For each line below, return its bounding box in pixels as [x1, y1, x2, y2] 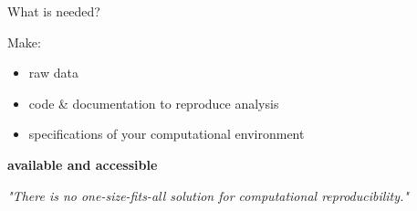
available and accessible [7, 154, 158, 174]
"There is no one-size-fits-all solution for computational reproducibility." [7, 185, 409, 205]
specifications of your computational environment [28, 124, 305, 143]
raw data [28, 63, 78, 82]
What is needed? [7, 2, 100, 20]
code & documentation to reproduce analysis [28, 93, 279, 112]
